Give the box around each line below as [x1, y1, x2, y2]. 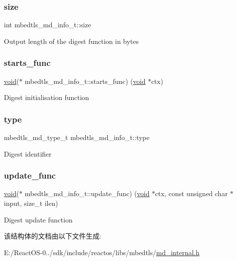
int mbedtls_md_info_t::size [4, 20, 91, 30]
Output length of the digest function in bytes [4, 36, 139, 46]
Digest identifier [4, 148, 52, 159]
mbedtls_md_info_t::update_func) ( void [24, 188, 150, 199]
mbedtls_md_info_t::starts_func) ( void [24, 76, 146, 86]
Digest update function [4, 214, 73, 224]
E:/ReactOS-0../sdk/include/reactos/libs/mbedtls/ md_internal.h [4, 247, 199, 257]
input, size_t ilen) [4, 198, 58, 208]
